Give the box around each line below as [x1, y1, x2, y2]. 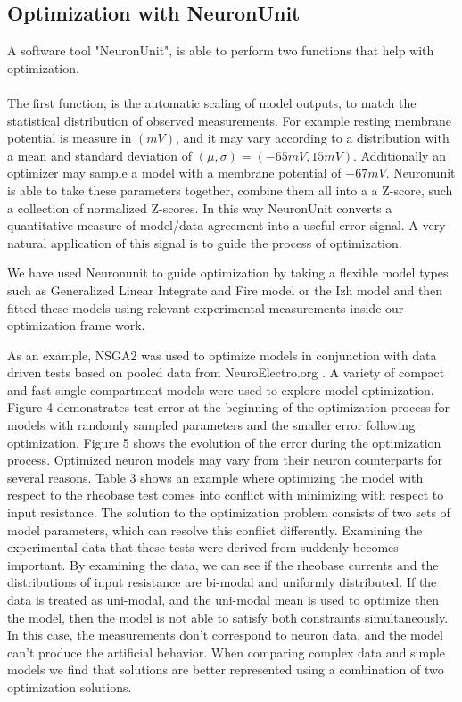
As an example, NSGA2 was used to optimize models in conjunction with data [7, 345, 437, 364]
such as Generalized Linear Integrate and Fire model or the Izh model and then [7, 280, 443, 299]
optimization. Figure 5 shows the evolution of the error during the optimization [7, 433, 441, 451]
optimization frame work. [7, 316, 145, 334]
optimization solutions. [7, 677, 132, 696]
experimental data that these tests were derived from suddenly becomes [7, 538, 399, 557]
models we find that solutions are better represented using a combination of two [7, 660, 444, 679]
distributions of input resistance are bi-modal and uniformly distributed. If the [7, 573, 437, 591]
